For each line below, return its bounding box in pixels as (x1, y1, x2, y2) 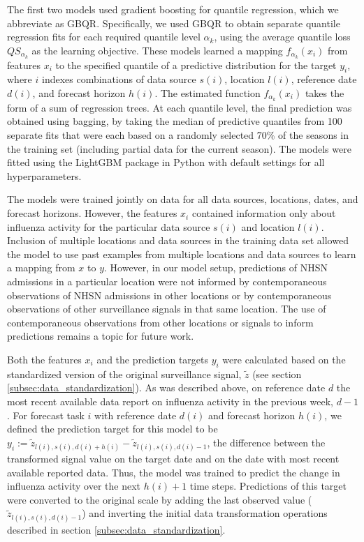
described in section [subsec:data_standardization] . (7, 522, 226, 536)
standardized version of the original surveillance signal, (7, 366, 242, 381)
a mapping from (7, 260, 75, 275)
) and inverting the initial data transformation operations (82, 506, 328, 520)
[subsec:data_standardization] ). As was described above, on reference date (7, 380, 326, 395)
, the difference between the (207, 435, 326, 449)
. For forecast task (7, 407, 85, 422)
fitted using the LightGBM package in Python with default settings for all (7, 155, 325, 170)
